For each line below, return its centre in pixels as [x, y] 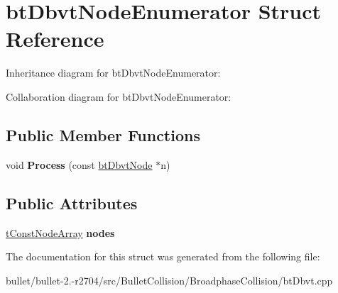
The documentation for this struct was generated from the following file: [163, 256]
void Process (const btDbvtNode [79, 164]
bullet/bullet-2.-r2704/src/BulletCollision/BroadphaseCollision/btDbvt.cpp [169, 280]
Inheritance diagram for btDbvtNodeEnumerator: [113, 73]
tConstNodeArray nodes [60, 232]
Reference [55, 39]
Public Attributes [72, 203]
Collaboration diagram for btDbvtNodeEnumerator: [119, 96]
